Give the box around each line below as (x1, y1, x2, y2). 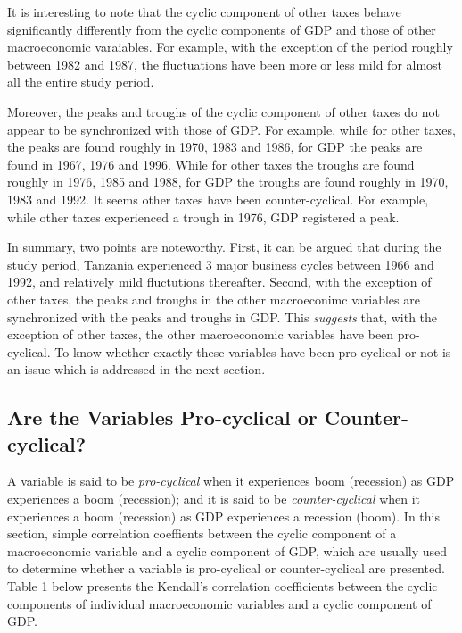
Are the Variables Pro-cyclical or (7, 404, 318, 431)
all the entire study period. (7, 72, 154, 91)
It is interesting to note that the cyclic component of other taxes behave (7, 3, 401, 21)
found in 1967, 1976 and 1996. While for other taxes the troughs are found (7, 154, 415, 173)
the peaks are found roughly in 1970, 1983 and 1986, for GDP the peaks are (7, 137, 423, 156)
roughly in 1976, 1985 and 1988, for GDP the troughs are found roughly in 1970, (7, 172, 449, 191)
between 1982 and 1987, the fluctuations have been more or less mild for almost (7, 54, 443, 73)
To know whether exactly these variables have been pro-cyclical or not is (54, 342, 451, 361)
